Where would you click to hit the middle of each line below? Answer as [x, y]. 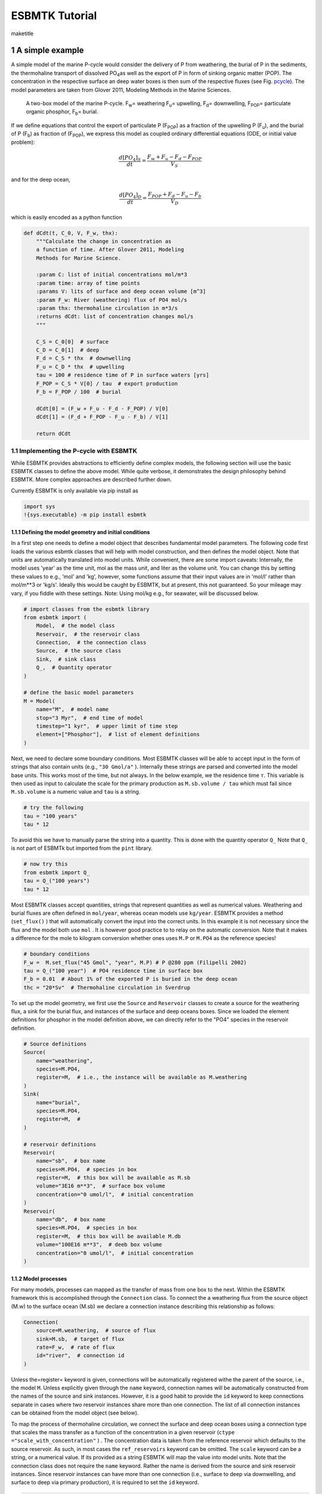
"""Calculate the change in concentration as [104, 241]
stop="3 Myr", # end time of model [89, 718]
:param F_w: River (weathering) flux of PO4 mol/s [112, 300]
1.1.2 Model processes [39, 1278]
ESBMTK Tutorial [54, 16]
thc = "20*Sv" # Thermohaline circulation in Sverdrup [107, 987]
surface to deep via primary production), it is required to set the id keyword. [105, 1483]
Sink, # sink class [66, 659]
